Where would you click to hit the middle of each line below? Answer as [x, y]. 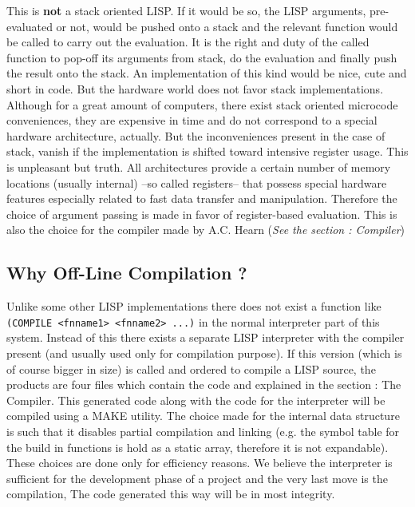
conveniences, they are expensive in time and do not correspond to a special [192, 120]
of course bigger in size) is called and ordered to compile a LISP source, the [191, 368]
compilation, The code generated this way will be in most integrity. [171, 494]
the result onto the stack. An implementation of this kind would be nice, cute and [207, 73]
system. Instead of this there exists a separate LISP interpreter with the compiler [206, 337]
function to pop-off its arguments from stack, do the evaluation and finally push [202, 57]
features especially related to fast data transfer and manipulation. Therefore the [202, 198]
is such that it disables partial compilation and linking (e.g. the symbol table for [203, 431]
